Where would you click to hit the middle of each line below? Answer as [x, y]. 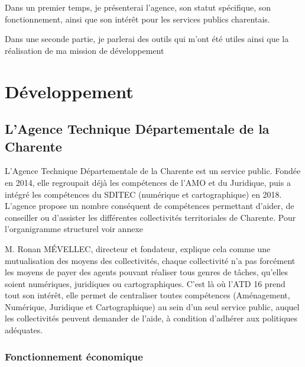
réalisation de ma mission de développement [85, 50]
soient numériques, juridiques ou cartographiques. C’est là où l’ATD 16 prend [145, 283]
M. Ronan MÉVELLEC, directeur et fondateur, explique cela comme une [138, 248]
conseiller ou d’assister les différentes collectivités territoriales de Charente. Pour [150, 217]
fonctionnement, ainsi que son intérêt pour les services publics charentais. [137, 19]
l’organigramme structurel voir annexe [74, 229]
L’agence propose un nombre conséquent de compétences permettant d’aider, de [150, 206]
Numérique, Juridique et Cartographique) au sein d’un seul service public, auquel [152, 306]
